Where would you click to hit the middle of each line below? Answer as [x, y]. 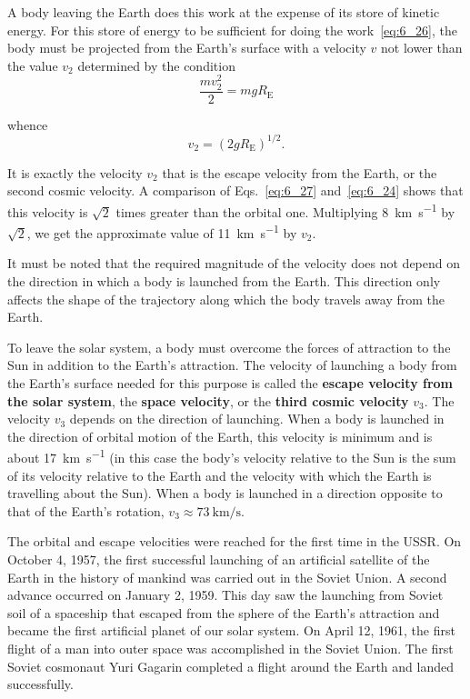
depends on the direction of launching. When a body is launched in [257, 419]
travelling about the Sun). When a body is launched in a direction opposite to [225, 493]
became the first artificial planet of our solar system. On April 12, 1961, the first [231, 630]
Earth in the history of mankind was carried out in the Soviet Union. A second [227, 577]
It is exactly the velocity [75, 172]
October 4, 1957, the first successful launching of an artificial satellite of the [219, 559]
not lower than [422, 48]
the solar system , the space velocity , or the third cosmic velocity [208, 400]
